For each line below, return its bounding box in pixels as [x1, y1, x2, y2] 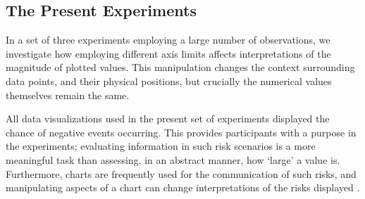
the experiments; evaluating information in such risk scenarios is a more [6, 139, 316, 153]
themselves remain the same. [6, 87, 130, 102]
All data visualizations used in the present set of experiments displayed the [6, 111, 330, 126]
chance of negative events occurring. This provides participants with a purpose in [6, 124, 357, 139]
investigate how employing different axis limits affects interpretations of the [6, 46, 331, 60]
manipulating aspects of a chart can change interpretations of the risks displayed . [6, 180, 360, 195]
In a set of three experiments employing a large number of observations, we [6, 32, 330, 47]
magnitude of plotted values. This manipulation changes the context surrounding [6, 60, 355, 75]
